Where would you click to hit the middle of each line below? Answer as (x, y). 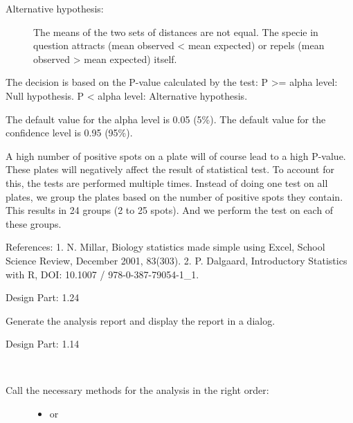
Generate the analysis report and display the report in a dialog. (141, 320)
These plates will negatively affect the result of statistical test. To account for (170, 169)
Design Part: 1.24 (43, 297)
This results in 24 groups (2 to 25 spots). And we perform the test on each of (170, 210)
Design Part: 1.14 (43, 344)
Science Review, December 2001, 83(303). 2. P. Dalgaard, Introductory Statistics (176, 260)
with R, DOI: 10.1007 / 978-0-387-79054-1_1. (102, 274)
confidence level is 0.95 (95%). (69, 133)
